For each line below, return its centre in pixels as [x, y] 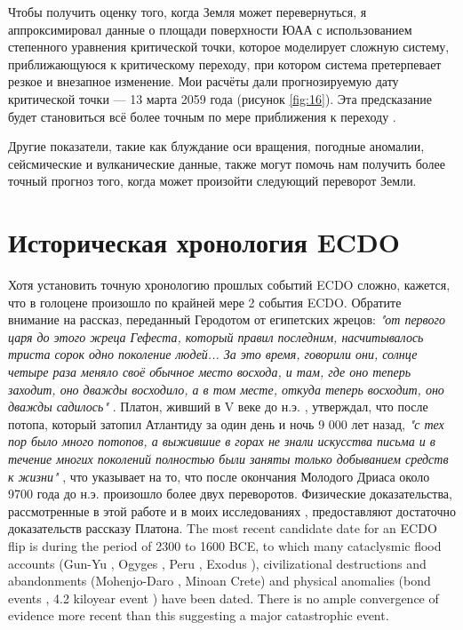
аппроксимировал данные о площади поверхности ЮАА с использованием [210, 29]
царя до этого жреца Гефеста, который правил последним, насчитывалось [216, 336]
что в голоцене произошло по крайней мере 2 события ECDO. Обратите [205, 302]
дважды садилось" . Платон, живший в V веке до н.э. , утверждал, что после [218, 407]
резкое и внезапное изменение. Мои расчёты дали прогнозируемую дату [204, 81]
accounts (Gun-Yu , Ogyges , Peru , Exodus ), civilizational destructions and [217, 563]
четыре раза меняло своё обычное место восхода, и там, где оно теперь [210, 372]
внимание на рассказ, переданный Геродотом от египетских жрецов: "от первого [227, 319]
